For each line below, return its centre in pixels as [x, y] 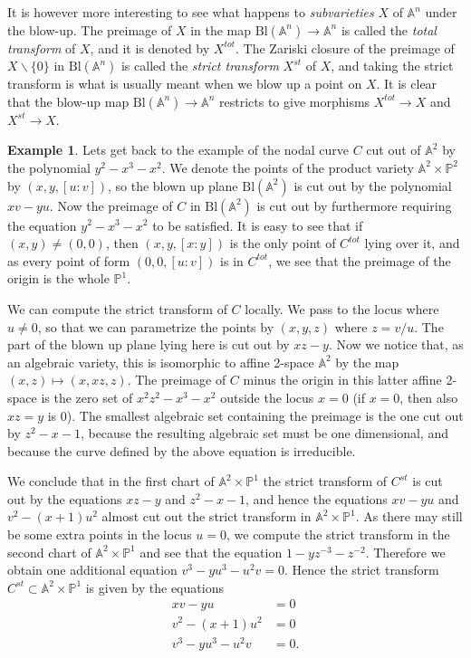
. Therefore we [405, 552]
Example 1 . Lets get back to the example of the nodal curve [178, 150]
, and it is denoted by [150, 48]
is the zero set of [87, 397]
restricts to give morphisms [295, 101]
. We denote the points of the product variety [288, 167]
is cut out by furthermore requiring [354, 205]
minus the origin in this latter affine [342, 380]
